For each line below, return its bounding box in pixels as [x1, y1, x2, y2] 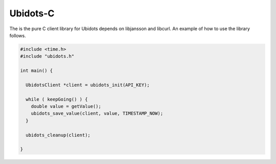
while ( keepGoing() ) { [26, 96, 88, 102]
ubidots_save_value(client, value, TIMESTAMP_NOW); [31, 110, 164, 116]
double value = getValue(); [31, 104, 102, 109]
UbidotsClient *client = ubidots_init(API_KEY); [26, 82, 150, 88]
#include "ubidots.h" [20, 54, 75, 59]
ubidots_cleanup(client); [26, 132, 90, 138]
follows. [9, 32, 26, 38]
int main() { [20, 68, 53, 74]
